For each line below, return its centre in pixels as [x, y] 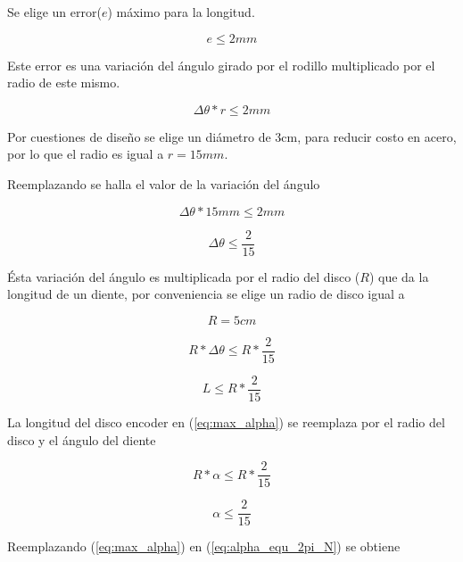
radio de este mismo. [64, 83]
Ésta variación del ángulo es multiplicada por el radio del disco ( [184, 276]
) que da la [399, 276]
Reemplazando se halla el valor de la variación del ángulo [164, 183]
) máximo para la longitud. [181, 12]
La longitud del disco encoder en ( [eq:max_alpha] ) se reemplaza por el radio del [226, 421]
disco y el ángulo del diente [82, 439]
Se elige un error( [54, 12]
